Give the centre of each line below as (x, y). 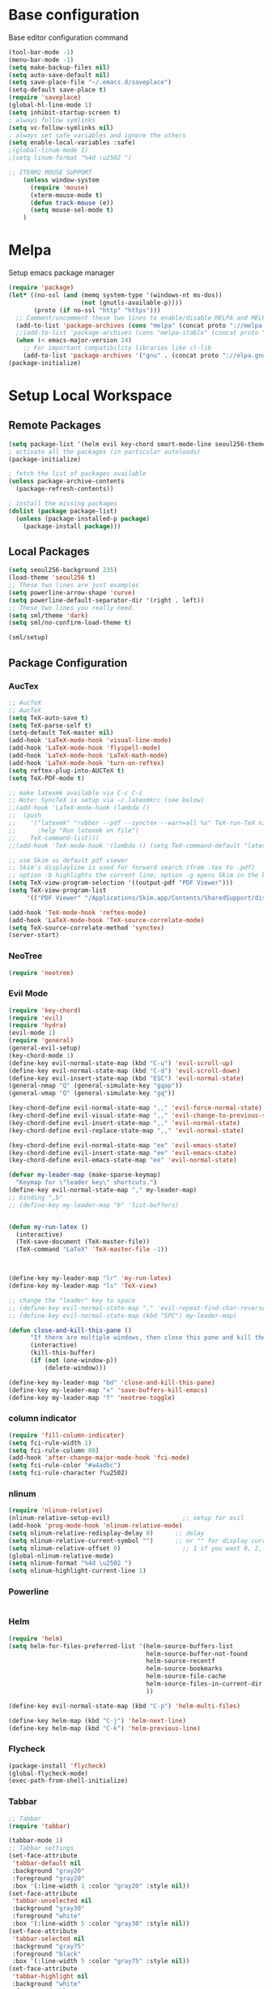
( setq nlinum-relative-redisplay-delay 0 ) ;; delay (106, 1533)
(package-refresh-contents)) (65, 489)
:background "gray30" (48, 1909)
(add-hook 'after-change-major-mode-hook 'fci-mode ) (99, 1458)
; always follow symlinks (52, 120)
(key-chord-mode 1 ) (41, 1055)
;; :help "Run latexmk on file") (74, 830)
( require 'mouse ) (59, 187)
